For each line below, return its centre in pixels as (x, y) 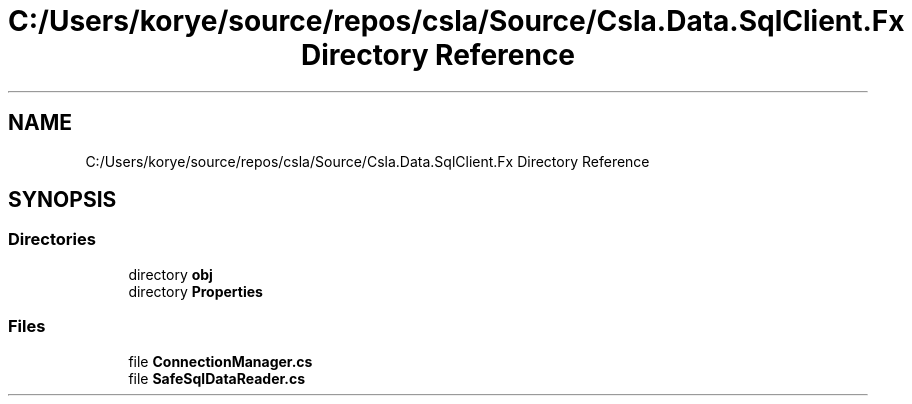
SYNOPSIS (62, 200)
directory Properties (195, 291)
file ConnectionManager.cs (220, 361)
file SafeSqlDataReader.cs (217, 378)
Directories (52, 239)
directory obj (170, 274)
